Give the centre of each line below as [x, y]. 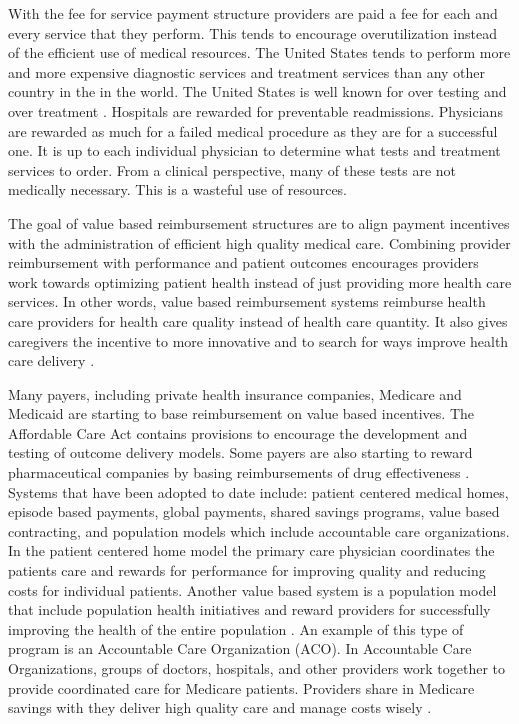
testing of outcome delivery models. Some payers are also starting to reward [240, 452]
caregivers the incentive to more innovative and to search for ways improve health [258, 340]
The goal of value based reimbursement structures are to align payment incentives [259, 222]
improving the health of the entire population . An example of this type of [236, 628]
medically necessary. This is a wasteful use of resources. [178, 189]
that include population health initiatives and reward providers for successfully [249, 609]
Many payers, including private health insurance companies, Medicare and [235, 393]
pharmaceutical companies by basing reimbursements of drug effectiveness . [239, 472]
